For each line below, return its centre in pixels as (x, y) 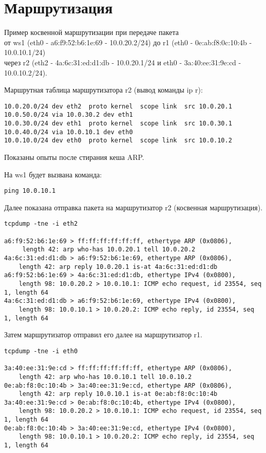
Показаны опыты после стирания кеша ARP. (74, 157)
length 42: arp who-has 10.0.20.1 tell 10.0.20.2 (109, 250)
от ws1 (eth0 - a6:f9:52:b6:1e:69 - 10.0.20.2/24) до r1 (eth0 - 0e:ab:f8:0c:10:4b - (128, 42)
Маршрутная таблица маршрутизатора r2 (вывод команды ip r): (103, 90)
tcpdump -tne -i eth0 (41, 351)
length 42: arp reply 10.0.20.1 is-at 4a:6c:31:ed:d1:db (118, 267)
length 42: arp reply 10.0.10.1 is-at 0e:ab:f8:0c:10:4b (118, 394)
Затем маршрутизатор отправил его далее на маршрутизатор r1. (103, 334)
